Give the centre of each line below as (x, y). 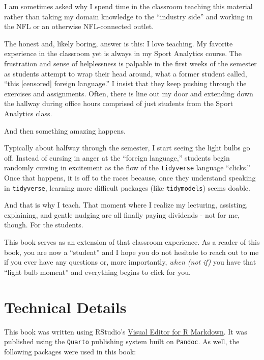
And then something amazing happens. (65, 130)
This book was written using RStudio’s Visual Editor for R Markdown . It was (126, 331)
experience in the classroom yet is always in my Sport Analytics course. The (123, 53)
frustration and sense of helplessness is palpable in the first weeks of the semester (130, 63)
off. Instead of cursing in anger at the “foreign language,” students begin (117, 157)
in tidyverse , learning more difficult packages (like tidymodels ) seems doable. (127, 187)
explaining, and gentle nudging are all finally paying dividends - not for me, (122, 214)
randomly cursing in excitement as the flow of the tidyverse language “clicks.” (127, 168)
